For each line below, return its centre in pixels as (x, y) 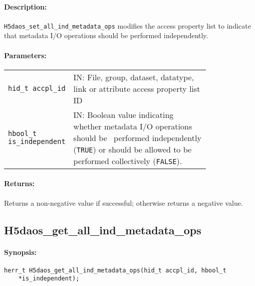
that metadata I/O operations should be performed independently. (106, 35)
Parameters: (25, 55)
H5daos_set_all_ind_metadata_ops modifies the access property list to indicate (127, 25)
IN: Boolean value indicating (123, 114)
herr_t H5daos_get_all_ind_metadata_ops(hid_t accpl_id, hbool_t (115, 270)
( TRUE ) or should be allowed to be (133, 149)
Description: (26, 6)
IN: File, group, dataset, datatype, (134, 77)
